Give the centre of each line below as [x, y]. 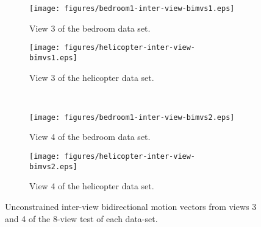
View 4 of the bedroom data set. [90, 137]
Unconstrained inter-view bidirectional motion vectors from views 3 [131, 206]
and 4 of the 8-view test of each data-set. [81, 218]
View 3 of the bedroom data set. [90, 28]
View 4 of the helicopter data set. [92, 186]
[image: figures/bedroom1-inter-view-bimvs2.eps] [132, 117]
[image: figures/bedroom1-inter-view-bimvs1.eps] [132, 9]
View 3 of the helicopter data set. [92, 77]
